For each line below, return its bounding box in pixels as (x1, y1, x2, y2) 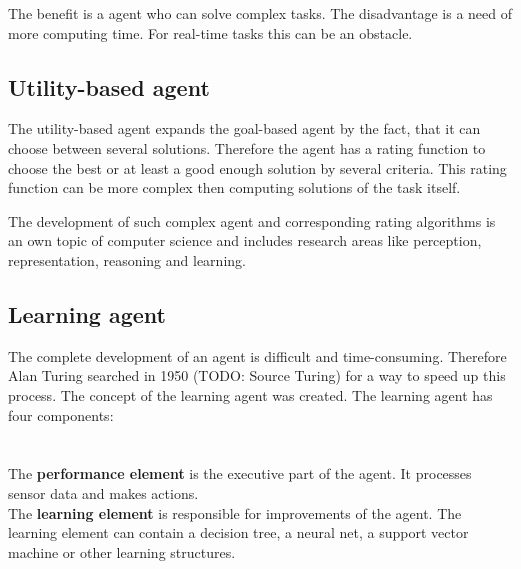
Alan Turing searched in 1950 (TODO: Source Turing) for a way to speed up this (8, 365, 506, 386)
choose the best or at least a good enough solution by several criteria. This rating (8, 157, 507, 178)
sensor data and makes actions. (8, 482, 199, 503)
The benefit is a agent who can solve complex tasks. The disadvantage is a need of (8, 3, 512, 23)
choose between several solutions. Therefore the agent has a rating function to (8, 137, 486, 158)
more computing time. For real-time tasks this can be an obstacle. (8, 22, 413, 43)
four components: (8, 404, 114, 425)
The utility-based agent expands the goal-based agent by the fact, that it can (8, 118, 481, 139)
